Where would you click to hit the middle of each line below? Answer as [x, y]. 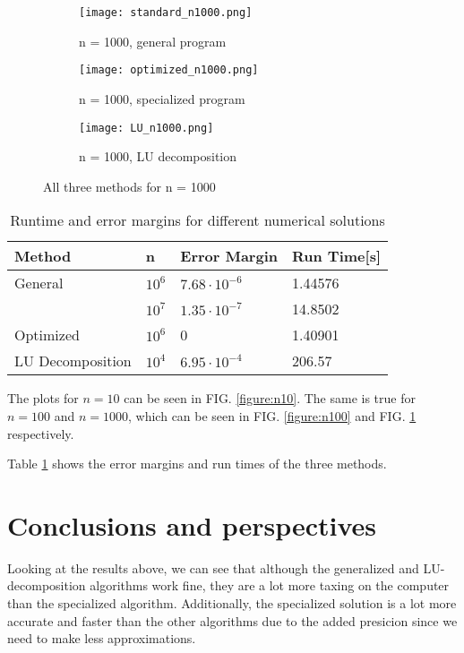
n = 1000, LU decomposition [158, 156]
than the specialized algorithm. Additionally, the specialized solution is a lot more [232, 603]
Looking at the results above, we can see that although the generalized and [213, 567]
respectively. [41, 433]
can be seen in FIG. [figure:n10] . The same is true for [270, 398]
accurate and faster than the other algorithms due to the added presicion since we [232, 620]
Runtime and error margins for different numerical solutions [198, 220]
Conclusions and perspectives [192, 524]
